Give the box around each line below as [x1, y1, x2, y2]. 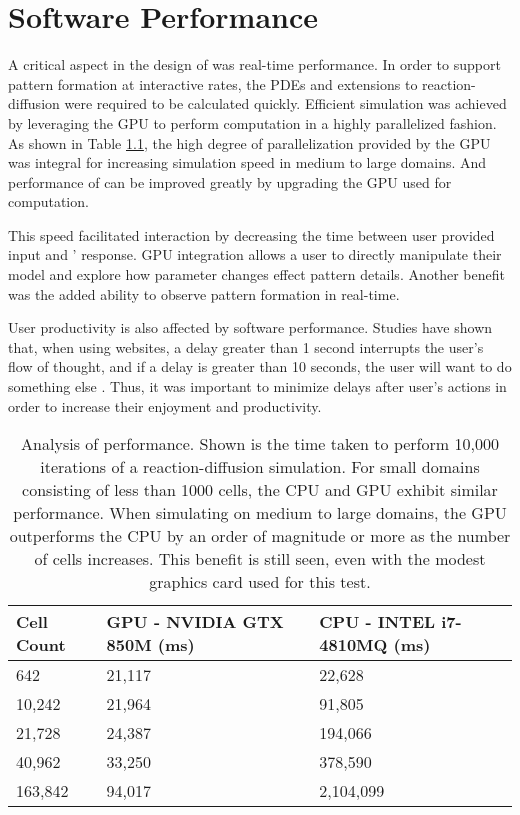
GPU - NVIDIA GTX [106, 610, 284, 634]
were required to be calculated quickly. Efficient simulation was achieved [64, 93, 507, 114]
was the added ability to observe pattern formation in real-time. [8, 283, 400, 304]
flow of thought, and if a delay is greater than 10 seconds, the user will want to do [8, 356, 512, 377]
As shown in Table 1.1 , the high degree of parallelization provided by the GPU [8, 132, 491, 153]
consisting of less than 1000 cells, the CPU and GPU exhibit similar [22, 478, 498, 502]
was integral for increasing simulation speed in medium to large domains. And [8, 152, 487, 173]
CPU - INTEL [319, 610, 436, 634]
